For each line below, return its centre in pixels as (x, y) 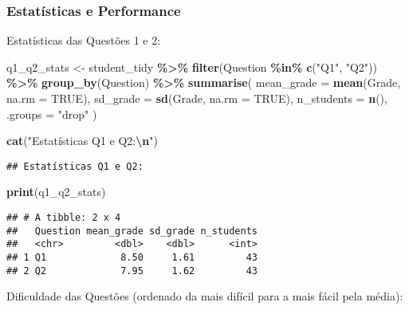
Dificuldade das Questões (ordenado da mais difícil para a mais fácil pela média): (205, 296)
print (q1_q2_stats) (56, 192)
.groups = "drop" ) (52, 114)
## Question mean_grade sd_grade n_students (132, 231)
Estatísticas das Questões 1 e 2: (84, 40)
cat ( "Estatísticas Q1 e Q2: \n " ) (82, 141)
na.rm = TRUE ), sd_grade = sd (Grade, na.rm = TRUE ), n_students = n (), (197, 98)
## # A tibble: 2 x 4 (64, 218)
